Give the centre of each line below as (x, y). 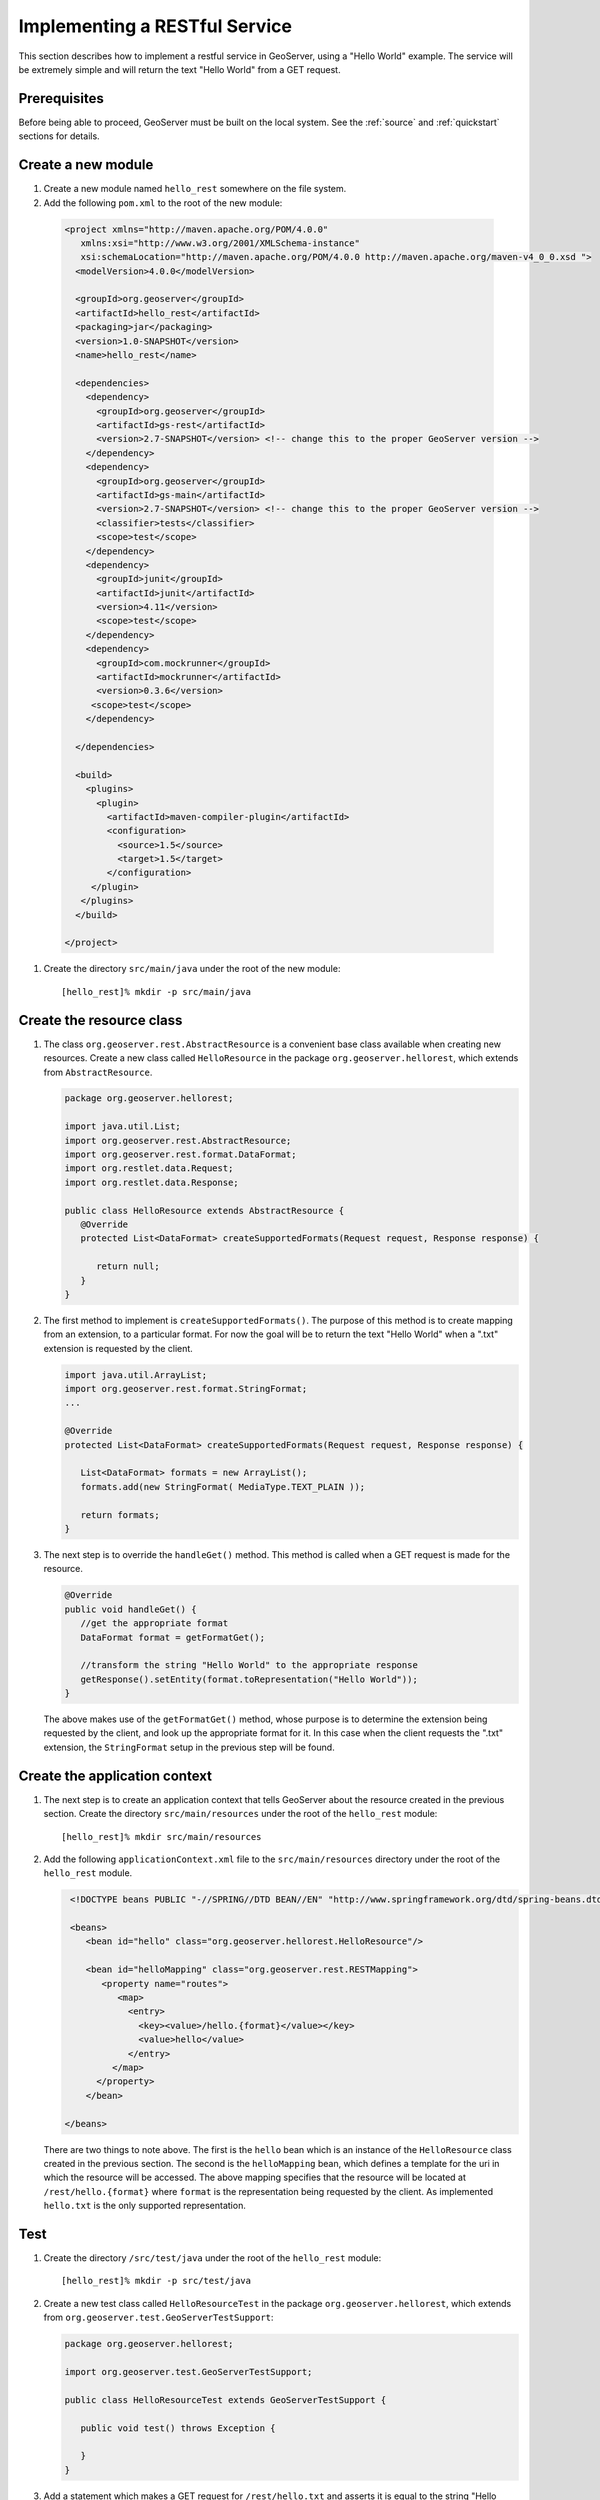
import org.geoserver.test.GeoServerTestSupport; (188, 2371)
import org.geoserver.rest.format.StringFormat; (186, 1389)
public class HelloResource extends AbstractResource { (204, 1210)
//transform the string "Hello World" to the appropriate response (249, 1665)
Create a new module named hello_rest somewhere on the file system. (195, 189)
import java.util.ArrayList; (136, 1374)
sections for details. (59, 136)
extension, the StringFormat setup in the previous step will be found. (189, 1747)
